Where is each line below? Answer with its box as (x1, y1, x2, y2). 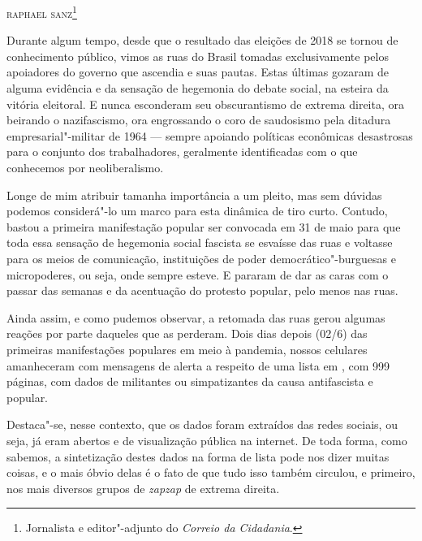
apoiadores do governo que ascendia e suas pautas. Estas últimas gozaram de (6, 63, 390, 80)
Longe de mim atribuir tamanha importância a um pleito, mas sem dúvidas (6, 186, 382, 203)
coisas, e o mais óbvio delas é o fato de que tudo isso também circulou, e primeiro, (6, 464, 416, 481)
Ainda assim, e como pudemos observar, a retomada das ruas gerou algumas (6, 309, 385, 326)
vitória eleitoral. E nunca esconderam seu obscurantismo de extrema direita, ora (6, 95, 404, 112)
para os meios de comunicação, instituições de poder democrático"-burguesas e (6, 249, 396, 266)
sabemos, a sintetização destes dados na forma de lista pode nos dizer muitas (6, 448, 390, 465)
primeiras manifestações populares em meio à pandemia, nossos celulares (6, 340, 368, 357)
